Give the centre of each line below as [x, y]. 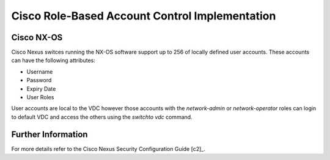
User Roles [40, 97]
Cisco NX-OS [37, 37]
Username [40, 71]
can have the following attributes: [53, 60]
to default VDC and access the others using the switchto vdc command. [102, 117]
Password [39, 80]
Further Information [50, 134]
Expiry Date [41, 89]
